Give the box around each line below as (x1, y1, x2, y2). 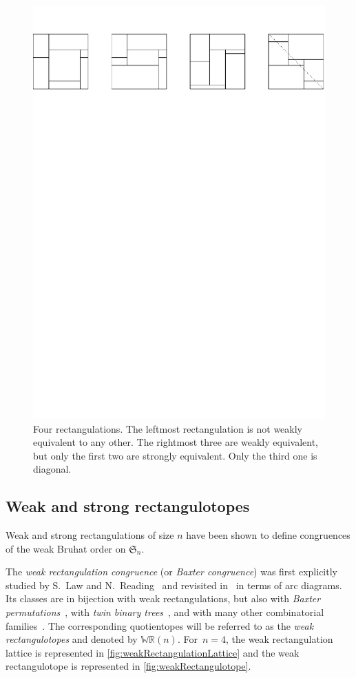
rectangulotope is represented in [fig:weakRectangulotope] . (6, 659, 251, 673)
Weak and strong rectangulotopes (6, 495, 250, 517)
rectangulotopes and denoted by (6, 632, 138, 646)
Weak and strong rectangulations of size (6, 528, 174, 542)
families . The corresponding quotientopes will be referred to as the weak (6, 618, 314, 633)
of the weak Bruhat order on (6, 541, 126, 555)
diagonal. (33, 462, 72, 476)
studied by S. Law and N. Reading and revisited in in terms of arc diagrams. (6, 577, 342, 592)
